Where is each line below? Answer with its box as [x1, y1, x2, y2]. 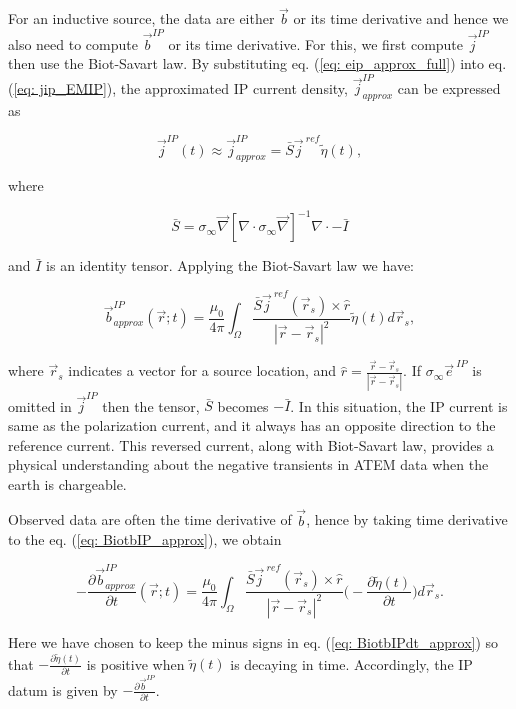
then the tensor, [102, 395, 200, 416]
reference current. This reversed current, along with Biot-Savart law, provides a [8, 434, 494, 455]
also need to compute [8, 33, 138, 54]
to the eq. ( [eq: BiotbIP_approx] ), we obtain [8, 529, 282, 550]
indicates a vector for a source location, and [68, 360, 337, 381]
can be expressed [397, 77, 501, 98]
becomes [217, 395, 269, 416]
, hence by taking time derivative [306, 509, 508, 530]
